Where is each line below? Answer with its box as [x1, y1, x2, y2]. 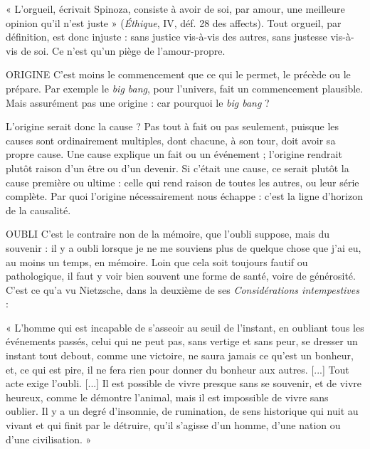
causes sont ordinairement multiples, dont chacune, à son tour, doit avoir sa [6, 132, 336, 147]
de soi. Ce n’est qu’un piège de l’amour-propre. [21, 43, 226, 58]
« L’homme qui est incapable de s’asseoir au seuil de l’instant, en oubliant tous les [6, 319, 364, 334]
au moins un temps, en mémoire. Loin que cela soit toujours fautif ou [6, 254, 308, 269]
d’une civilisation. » [6, 431, 92, 446]
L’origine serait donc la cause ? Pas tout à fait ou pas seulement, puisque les [6, 119, 339, 134]
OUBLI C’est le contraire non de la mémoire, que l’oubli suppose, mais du [6, 226, 330, 241]
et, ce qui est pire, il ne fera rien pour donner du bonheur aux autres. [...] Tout [6, 361, 349, 376]
